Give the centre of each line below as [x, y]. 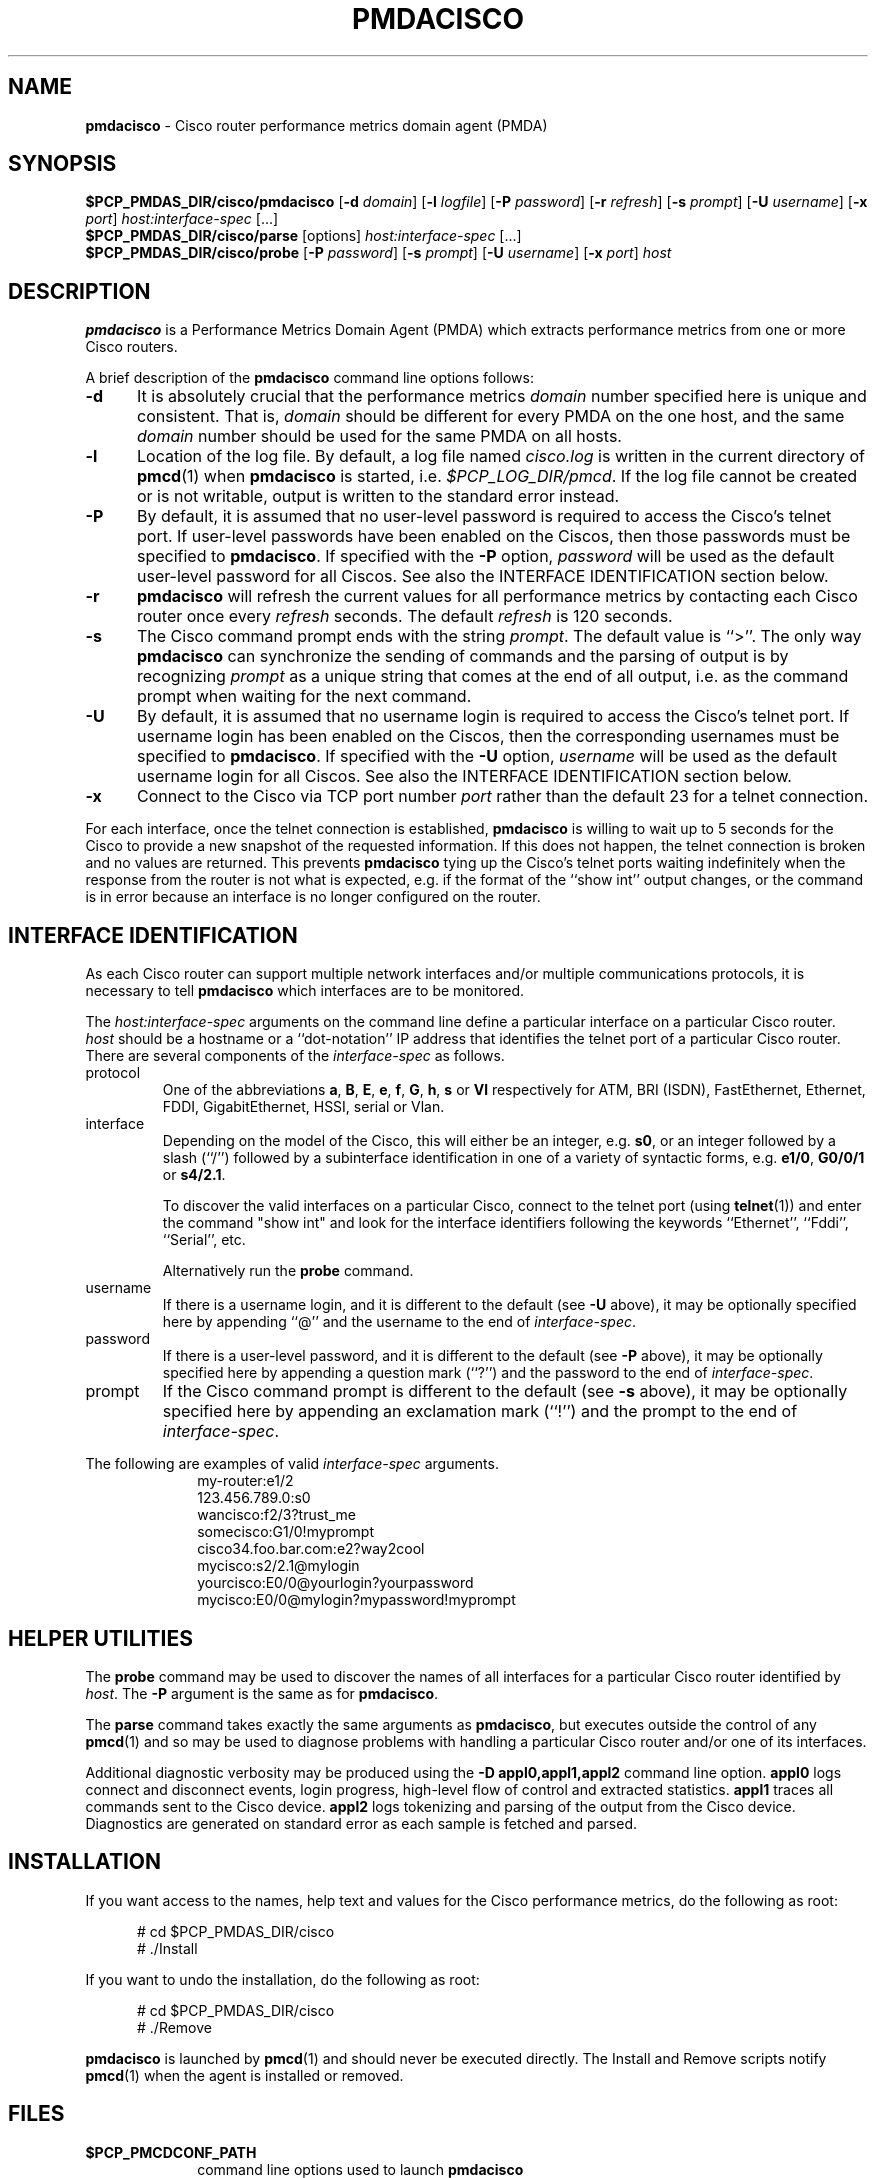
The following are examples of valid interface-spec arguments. [292, 1464]
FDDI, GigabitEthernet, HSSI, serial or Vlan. [303, 1107]
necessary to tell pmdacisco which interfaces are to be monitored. [305, 991]
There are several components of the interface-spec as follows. [295, 1056]
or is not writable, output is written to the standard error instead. [378, 496]
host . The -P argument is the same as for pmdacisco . [262, 1693]
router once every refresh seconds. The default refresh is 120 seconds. [404, 616]
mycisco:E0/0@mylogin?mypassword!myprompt [356, 1600]
